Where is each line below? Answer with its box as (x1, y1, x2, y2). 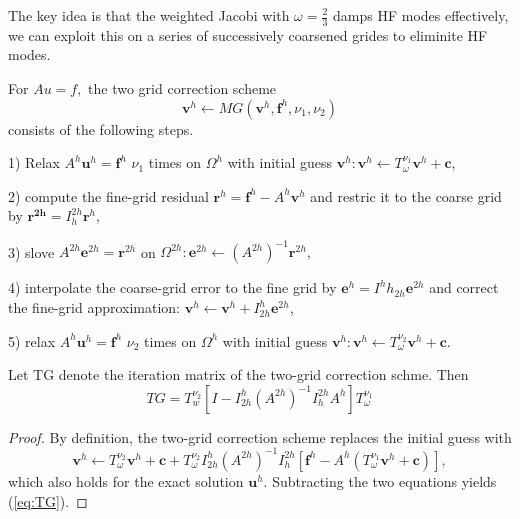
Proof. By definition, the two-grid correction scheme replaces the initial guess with (8, 426, 512, 447)
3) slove (8, 241, 55, 262)
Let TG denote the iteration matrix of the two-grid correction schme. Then (8, 364, 469, 385)
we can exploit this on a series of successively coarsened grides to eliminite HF (8, 24, 488, 45)
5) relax (8, 330, 56, 351)
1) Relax (8, 152, 60, 173)
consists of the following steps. (8, 118, 194, 139)
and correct (429, 277, 499, 298)
